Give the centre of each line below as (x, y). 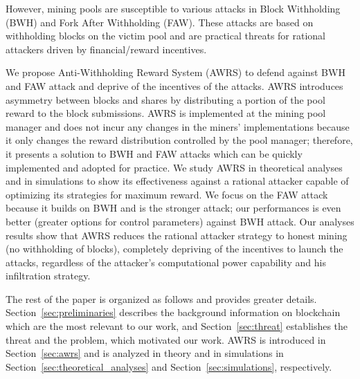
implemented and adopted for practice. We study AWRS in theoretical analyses (174, 167)
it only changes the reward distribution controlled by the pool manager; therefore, (179, 140)
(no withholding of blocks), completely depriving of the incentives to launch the (174, 249)
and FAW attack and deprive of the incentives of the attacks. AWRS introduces (174, 85)
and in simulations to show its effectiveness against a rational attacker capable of (177, 181)
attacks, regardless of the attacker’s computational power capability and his (166, 262)
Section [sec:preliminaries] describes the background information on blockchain (173, 312)
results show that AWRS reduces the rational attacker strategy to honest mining (177, 235)
